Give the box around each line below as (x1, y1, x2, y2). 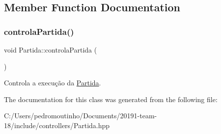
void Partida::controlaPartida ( (4, 45, 97, 54)
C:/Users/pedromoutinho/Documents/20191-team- (4, 110, 157, 121)
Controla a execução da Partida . (4, 78, 101, 88)
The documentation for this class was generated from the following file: (4, 94, 218, 104)
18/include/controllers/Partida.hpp (4, 120, 110, 130)
